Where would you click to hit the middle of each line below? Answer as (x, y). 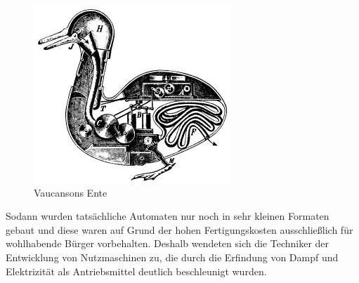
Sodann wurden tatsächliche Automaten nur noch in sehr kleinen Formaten (168, 216)
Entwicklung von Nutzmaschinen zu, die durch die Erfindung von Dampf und (172, 257)
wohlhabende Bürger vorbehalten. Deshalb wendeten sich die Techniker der (168, 243)
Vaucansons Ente (71, 192)
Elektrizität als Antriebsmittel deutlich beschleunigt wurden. (136, 271)
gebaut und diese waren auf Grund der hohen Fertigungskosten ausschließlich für (179, 229)
